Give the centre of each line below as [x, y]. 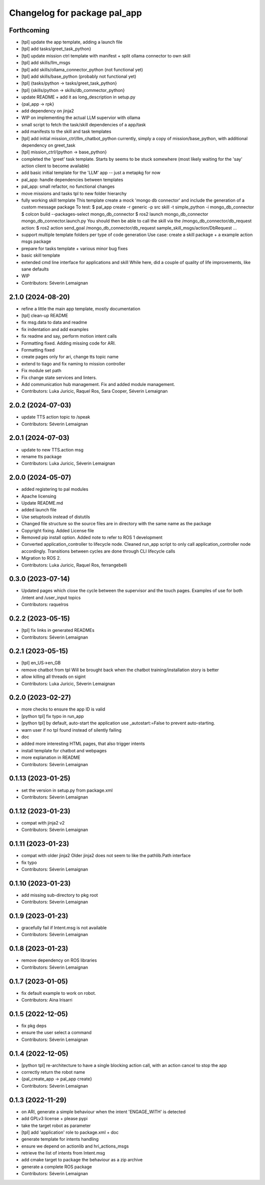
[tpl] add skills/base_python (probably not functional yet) [79, 77]
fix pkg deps [34, 1026]
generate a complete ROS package [57, 1167]
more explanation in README [51, 758]
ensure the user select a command [56, 1033]
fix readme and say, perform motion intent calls [69, 336]
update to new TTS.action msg [52, 449]
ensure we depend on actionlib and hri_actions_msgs [75, 1146]
